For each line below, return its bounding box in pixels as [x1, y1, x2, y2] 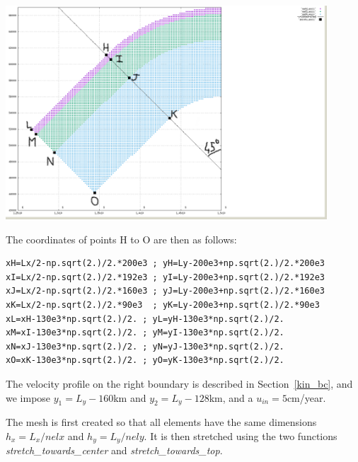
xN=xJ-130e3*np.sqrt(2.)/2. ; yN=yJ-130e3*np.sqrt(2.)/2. [6, 341, 284, 352]
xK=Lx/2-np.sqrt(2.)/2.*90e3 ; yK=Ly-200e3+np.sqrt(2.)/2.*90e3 [6, 300, 320, 311]
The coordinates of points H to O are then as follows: [6, 231, 237, 246]
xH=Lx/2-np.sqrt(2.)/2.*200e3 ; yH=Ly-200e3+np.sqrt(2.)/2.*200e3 [6, 258, 325, 269]
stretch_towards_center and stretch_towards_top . [6, 443, 223, 458]
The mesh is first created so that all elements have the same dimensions [6, 415, 317, 429]
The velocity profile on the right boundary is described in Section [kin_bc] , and [6, 376, 353, 391]
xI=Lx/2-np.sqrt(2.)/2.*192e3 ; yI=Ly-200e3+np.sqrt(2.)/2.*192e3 [6, 272, 325, 282]
